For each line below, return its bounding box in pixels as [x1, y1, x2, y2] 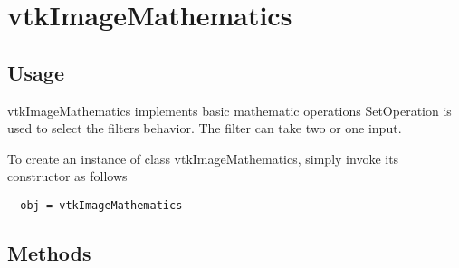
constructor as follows [7, 167, 128, 186]
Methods [7, 239, 91, 266]
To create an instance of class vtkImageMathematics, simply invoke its [7, 148, 399, 167]
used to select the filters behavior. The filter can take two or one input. [7, 119, 402, 138]
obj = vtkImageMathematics [20, 198, 183, 212]
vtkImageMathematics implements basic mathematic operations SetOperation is [7, 100, 452, 120]
